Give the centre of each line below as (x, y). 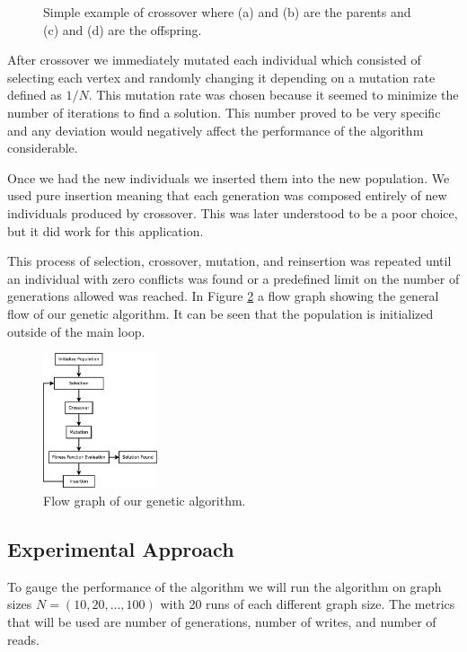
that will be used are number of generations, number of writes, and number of (222, 622)
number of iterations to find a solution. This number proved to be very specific (224, 112)
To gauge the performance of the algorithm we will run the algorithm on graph (225, 586)
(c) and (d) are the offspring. (123, 29)
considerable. (43, 148)
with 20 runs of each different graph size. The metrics (308, 604)
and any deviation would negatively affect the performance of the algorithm (216, 130)
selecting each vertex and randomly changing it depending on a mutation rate (221, 77)
